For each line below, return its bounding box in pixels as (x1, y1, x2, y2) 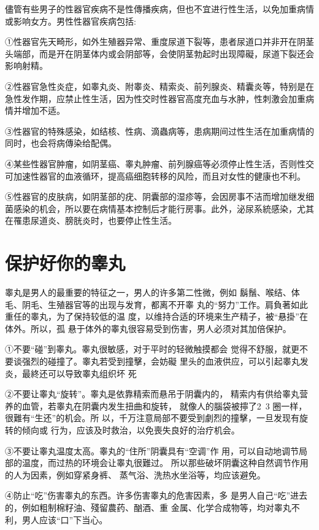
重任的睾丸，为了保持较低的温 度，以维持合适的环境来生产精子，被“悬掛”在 (5, 310, 308, 323)
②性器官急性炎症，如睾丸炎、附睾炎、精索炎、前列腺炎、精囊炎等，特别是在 (5, 79, 314, 92)
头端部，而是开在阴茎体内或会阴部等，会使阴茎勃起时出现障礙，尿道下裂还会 (5, 47, 314, 60)
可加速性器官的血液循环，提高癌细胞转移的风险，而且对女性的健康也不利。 (5, 169, 306, 182)
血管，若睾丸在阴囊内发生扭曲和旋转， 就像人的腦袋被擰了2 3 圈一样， (21, 399, 307, 412)
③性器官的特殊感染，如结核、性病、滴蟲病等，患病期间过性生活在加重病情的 (5, 124, 314, 137)
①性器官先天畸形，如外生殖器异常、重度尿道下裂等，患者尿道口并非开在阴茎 (5, 35, 314, 48)
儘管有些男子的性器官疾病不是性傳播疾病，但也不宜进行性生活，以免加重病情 (5, 2, 314, 15)
